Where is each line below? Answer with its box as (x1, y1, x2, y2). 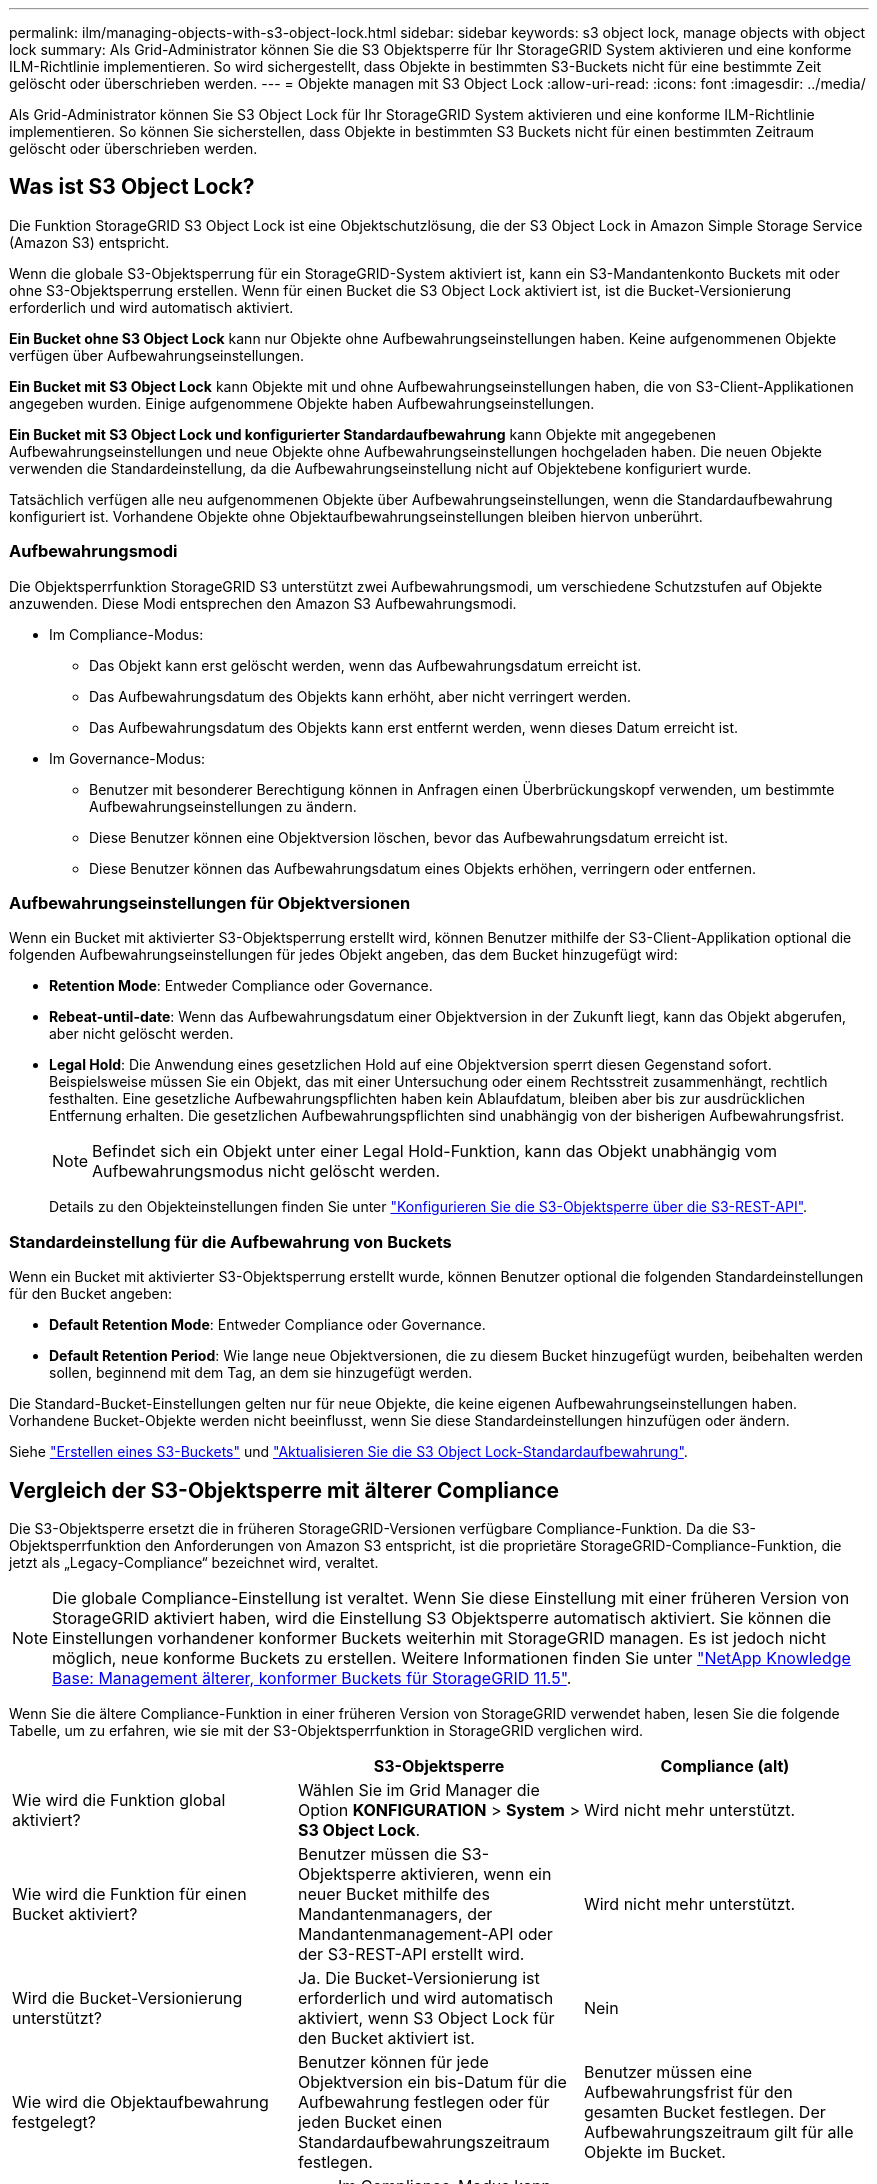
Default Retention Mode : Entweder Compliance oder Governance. (49, 1316, 486, 1334)
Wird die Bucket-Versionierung (12, 1987, 243, 2008)
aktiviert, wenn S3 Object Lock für (297, 2007, 555, 2028)
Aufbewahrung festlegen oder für (297, 2091, 550, 2112)
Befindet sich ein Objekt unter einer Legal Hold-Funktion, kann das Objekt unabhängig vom (92, 1141, 778, 1162)
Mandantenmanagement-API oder (297, 1923, 553, 1944)
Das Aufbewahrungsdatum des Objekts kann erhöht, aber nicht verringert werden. (89, 687, 632, 705)
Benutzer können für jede (297, 2051, 489, 2072)
